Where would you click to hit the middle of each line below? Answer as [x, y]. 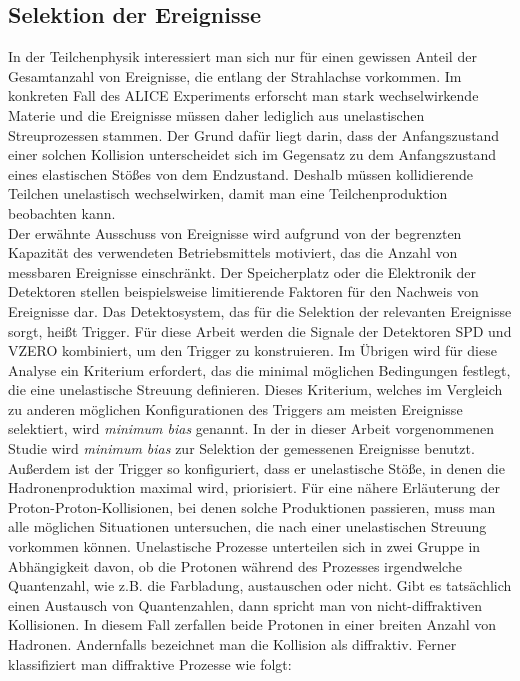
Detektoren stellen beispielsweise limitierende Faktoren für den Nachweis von [243, 291]
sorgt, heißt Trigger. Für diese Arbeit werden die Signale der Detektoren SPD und [260, 330]
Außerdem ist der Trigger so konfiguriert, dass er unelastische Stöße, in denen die [256, 467]
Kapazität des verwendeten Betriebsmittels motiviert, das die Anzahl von [233, 252]
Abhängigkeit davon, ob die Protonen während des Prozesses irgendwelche [235, 565]
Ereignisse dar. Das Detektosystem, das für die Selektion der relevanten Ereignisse [260, 310]
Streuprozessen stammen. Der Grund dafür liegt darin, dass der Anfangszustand [254, 134]
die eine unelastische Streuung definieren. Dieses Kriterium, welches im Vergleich [255, 389]
